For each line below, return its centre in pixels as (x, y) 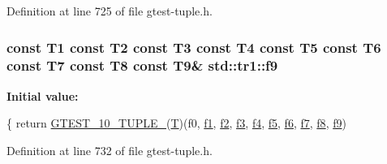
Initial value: (43, 95)
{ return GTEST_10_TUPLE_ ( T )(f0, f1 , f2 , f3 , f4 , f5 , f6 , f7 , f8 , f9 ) (176, 123)
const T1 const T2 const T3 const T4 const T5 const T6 (194, 47)
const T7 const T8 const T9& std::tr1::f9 (142, 65)
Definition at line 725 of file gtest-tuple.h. (110, 11)
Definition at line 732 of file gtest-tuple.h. (110, 150)
